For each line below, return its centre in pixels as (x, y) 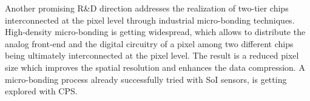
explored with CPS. (41, 91)
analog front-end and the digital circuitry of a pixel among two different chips (149, 43)
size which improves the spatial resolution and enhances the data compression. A (155, 67)
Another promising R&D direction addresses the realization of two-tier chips (147, 8)
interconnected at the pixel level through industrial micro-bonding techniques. (150, 20)
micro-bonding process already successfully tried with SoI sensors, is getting (146, 79)
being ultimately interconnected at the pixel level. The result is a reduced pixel (152, 55)
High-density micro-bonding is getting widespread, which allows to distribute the (155, 32)
